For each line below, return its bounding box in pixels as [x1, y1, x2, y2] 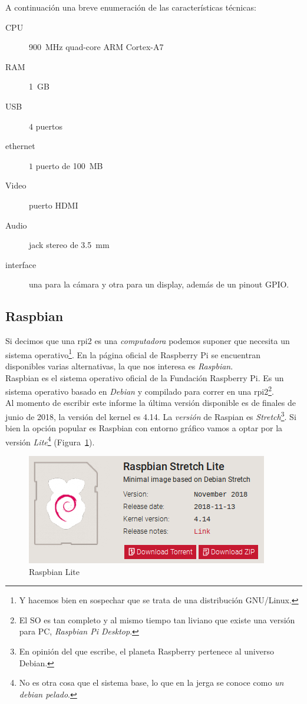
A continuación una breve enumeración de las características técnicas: [5, 1, 256, 13]
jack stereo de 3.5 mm [29, 239, 110, 251]
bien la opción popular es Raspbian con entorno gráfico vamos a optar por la [5, 422, 283, 434]
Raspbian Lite [29, 565, 80, 577]
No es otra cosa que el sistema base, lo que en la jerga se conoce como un [19, 676, 284, 689]
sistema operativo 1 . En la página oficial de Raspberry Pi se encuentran [5, 346, 261, 361]
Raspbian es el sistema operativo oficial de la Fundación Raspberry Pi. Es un [5, 371, 284, 384]
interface [5, 258, 37, 270]
